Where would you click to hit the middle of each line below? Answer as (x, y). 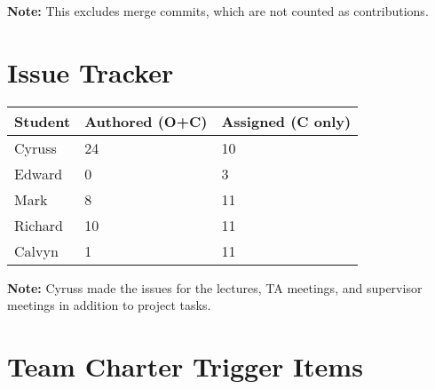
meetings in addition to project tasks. (109, 305)
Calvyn (36, 250)
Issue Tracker (91, 71)
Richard (39, 225)
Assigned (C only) (286, 121)
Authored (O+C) (146, 121)
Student (43, 121)
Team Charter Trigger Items (185, 366)
